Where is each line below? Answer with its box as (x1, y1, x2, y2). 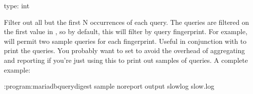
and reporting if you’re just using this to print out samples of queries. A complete (4, 55, 248, 65)
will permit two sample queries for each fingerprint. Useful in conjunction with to (4, 36, 247, 46)
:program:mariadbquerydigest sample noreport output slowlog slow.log (4, 81, 214, 91)
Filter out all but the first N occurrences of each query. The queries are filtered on (4, 17, 249, 27)
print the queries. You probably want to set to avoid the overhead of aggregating (4, 45, 245, 56)
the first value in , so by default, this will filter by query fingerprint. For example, (4, 26, 248, 37)
